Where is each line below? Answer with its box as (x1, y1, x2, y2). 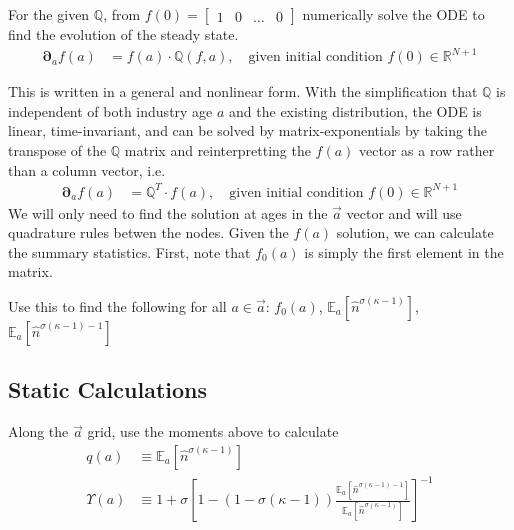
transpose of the (8, 139, 107, 160)
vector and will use (346, 202, 462, 223)
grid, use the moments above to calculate (87, 421, 339, 442)
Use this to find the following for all (8, 296, 227, 316)
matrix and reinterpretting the (124, 139, 311, 160)
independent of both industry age (8, 100, 213, 121)
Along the (8, 421, 69, 442)
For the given (8, 4, 90, 24)
